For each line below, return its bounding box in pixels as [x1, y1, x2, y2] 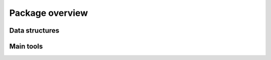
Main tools [9, 42, 43, 51]
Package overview [9, 7, 88, 18]
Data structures [9, 26, 60, 35]
